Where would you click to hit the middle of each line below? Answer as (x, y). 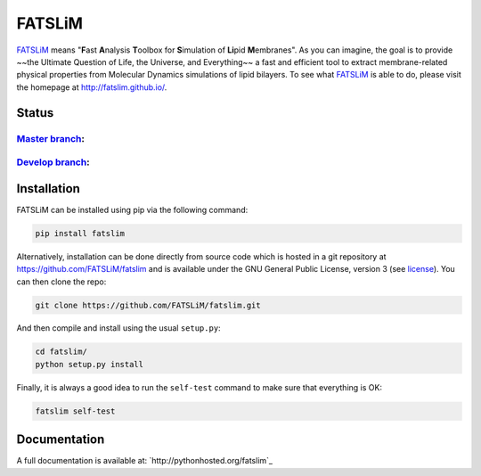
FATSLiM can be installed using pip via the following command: (132, 209)
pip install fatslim (80, 233)
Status (35, 113)
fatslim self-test (75, 411)
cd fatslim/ (61, 352)
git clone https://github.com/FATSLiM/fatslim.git (148, 305)
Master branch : (50, 138)
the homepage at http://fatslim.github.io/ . (92, 87)
